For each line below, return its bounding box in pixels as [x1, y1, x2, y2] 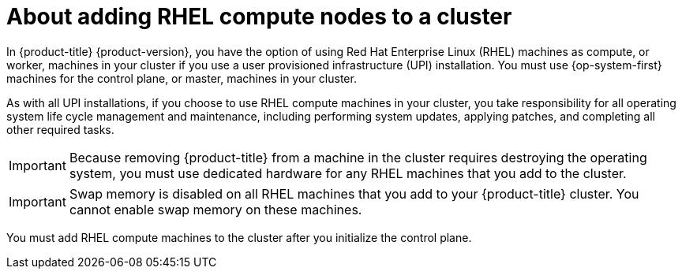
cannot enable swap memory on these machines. [69, 201, 362, 217]
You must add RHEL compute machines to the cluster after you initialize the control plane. [6, 230, 472, 244]
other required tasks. [6, 122, 114, 136]
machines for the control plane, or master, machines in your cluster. [6, 71, 357, 85]
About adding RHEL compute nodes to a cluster [6, 3, 512, 30]
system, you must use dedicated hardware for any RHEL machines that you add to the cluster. [69, 165, 627, 181]
